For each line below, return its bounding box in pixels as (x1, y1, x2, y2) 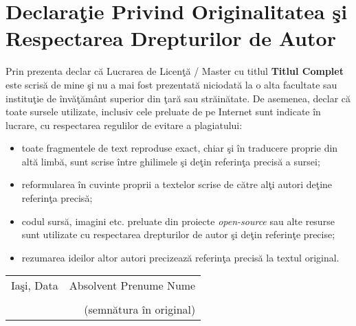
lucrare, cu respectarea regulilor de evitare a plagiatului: (5, 117, 243, 132)
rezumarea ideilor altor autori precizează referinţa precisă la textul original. (21, 250, 340, 264)
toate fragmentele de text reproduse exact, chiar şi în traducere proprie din (21, 141, 338, 155)
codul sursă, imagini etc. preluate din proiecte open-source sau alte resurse (21, 213, 335, 228)
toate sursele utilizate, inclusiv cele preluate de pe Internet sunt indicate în (5, 104, 321, 119)
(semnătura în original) (84, 301, 196, 318)
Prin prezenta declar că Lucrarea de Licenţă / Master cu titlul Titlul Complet (5, 64, 344, 78)
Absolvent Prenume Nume (69, 277, 196, 294)
